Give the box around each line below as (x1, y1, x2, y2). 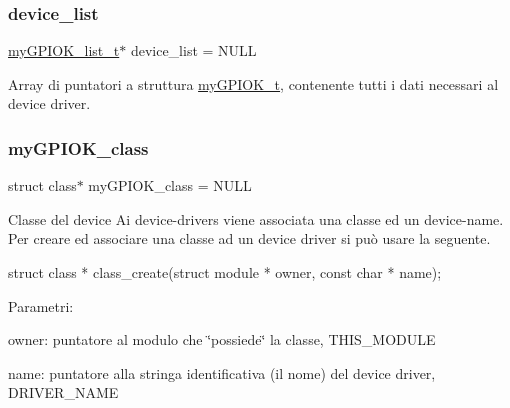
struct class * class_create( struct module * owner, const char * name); (8, 262, 442, 282)
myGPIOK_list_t (8, 40, 120, 61)
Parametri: (8, 295, 74, 316)
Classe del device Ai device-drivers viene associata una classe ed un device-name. (8, 208, 504, 229)
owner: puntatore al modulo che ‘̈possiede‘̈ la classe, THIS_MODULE (8, 329, 436, 350)
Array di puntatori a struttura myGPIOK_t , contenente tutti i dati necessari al (8, 73, 499, 94)
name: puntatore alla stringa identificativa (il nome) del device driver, (8, 362, 436, 383)
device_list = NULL (130, 40, 257, 61)
